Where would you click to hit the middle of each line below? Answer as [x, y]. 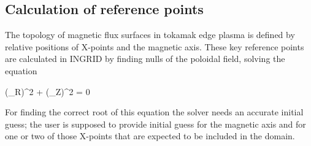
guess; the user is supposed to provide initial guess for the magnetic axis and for [155, 124]
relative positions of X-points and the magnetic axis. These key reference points [155, 46]
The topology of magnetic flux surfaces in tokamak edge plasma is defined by [150, 35]
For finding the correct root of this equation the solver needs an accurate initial [154, 112]
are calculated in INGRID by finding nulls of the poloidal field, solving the [145, 59]
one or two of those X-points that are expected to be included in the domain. [150, 136]
